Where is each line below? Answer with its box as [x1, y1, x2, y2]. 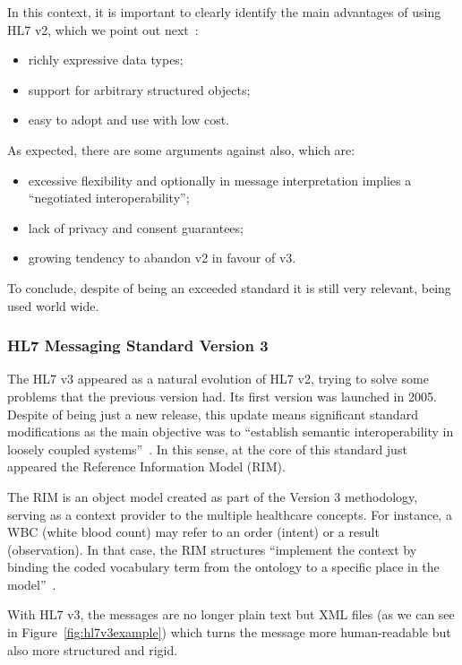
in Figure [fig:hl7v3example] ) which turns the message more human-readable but [7, 623, 451, 642]
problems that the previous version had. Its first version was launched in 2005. [7, 386, 437, 405]
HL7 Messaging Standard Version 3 [7, 334, 269, 357]
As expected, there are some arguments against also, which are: [7, 140, 355, 159]
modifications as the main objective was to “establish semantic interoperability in [7, 422, 454, 441]
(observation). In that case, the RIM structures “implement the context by [7, 540, 417, 558]
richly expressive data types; [28, 50, 184, 69]
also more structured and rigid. [7, 640, 178, 659]
